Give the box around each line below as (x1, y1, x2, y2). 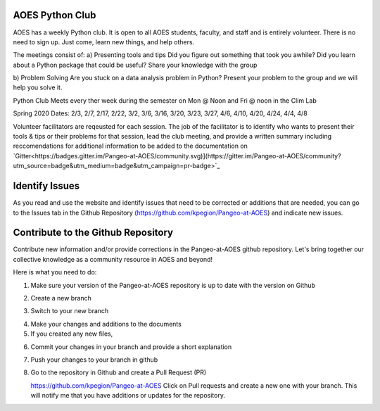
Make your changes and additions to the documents (30, 320, 182, 328)
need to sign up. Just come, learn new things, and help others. (13, 37, 195, 46)
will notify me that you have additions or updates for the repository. (30, 391, 225, 400)
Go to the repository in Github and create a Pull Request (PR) (30, 368, 207, 377)
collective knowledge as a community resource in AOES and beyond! (13, 255, 213, 263)
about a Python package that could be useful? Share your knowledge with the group (13, 61, 258, 69)
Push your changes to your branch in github (30, 355, 158, 364)
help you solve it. (13, 83, 63, 91)
